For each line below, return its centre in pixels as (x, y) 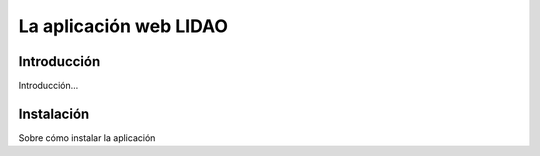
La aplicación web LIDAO (123, 26)
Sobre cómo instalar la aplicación (87, 137)
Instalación (54, 113)
